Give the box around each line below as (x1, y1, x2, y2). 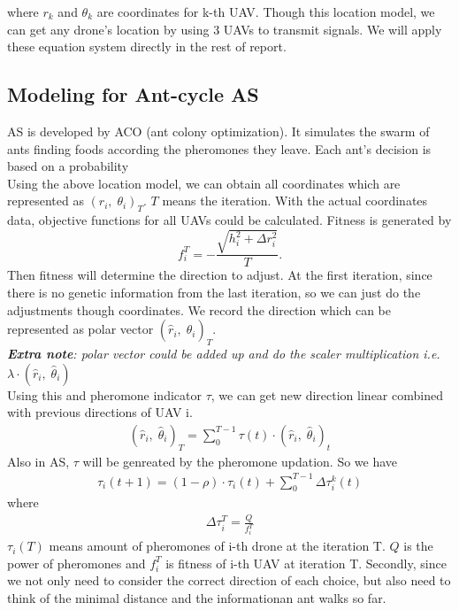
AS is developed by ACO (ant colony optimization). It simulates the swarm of (7, 121, 430, 140)
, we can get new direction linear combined (210, 385, 443, 404)
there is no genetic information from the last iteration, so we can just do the (7, 282, 421, 301)
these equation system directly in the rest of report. (7, 37, 287, 56)
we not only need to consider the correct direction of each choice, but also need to (7, 571, 451, 590)
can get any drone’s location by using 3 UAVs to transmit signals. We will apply (7, 19, 442, 38)
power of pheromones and (7, 553, 146, 572)
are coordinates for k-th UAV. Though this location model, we (96, 3, 435, 20)
